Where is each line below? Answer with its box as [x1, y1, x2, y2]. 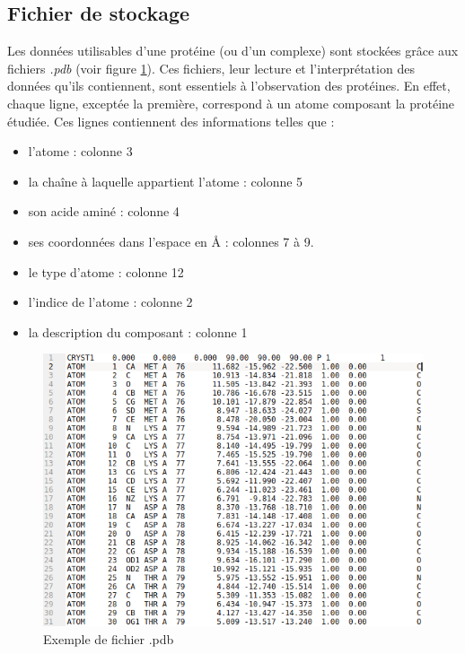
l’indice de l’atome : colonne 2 [28, 292, 193, 311]
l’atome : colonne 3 [28, 142, 133, 161]
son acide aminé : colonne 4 [28, 202, 180, 221]
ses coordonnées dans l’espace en [28, 231, 207, 250]
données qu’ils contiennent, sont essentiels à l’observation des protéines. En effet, [7, 76, 451, 95]
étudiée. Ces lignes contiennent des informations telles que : [7, 111, 335, 130]
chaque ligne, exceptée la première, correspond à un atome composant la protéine [7, 93, 455, 112]
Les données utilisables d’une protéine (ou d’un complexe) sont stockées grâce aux [7, 41, 459, 60]
